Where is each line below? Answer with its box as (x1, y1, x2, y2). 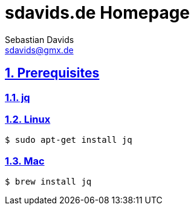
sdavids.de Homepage (5, 2, 190, 23)
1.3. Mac (5, 154, 45, 167)
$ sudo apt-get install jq (5, 135, 132, 145)
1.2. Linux (5, 113, 51, 125)
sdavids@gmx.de (5, 44, 74, 55)
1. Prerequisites (5, 65, 100, 81)
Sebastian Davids (5, 34, 74, 45)
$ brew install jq (5, 177, 92, 187)
